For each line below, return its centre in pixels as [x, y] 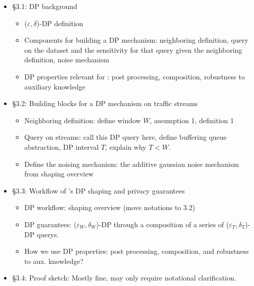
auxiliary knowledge [55, 86]
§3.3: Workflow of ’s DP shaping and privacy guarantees [98, 190]
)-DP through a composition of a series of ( [162, 224]
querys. [48, 234]
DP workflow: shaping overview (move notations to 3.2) [110, 207]
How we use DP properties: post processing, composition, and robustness [137, 251]
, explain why [126, 147]
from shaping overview [59, 174]
